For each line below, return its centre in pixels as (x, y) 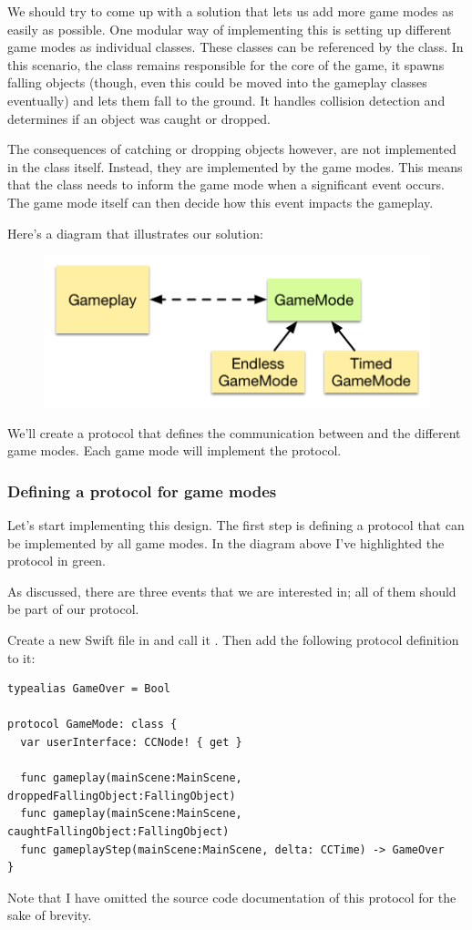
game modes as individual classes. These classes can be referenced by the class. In (236, 47)
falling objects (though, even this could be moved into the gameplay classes (217, 82)
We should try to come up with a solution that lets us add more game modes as (231, 11)
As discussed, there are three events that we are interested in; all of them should (232, 591)
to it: (21, 657)
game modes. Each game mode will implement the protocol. (174, 450)
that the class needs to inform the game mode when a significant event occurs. (226, 184)
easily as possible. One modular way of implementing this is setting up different (230, 29)
